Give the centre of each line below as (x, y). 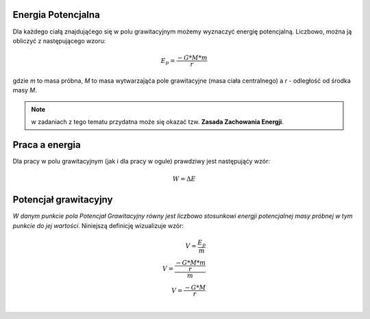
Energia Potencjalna (57, 15)
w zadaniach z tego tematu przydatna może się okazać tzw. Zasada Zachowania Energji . (158, 122)
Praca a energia (47, 145)
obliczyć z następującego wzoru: (59, 40)
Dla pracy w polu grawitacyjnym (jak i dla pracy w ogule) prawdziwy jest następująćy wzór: (141, 161)
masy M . (25, 90)
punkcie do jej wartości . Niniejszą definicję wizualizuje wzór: (98, 225)
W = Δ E (184, 179)
